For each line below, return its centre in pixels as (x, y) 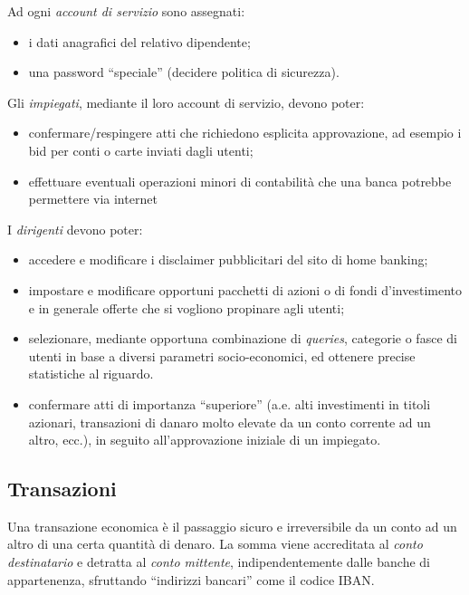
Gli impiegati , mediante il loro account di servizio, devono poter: (186, 102)
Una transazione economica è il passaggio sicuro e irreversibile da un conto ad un (232, 526)
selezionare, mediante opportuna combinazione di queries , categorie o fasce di (243, 338)
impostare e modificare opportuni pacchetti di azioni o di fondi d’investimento (245, 289)
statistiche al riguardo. (91, 374)
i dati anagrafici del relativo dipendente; (139, 41)
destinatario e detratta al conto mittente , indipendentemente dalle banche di (219, 562)
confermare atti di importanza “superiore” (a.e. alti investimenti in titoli (230, 403)
